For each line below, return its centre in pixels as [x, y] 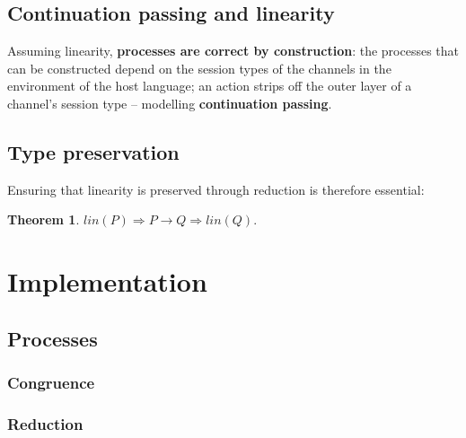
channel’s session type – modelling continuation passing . [170, 103]
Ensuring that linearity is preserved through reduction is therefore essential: [216, 189]
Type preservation [93, 151]
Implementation [107, 281]
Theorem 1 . [44, 219]
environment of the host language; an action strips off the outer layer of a [210, 86]
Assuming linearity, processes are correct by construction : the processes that [233, 51]
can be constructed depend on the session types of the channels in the [199, 68]
